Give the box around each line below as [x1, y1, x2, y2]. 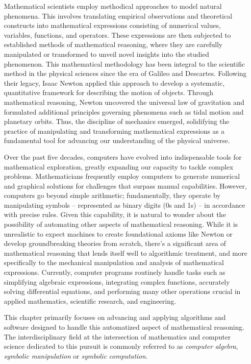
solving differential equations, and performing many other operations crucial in [4, 286, 241, 296]
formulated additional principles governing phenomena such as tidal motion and [4, 106, 244, 117]
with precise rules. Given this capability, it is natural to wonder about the [4, 209, 226, 219]
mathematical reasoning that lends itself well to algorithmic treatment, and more [4, 247, 248, 258]
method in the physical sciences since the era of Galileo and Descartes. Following [4, 68, 247, 78]
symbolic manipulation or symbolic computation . [4, 350, 148, 361]
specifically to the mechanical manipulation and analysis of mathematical [4, 257, 224, 267]
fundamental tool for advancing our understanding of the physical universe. [4, 135, 230, 146]
